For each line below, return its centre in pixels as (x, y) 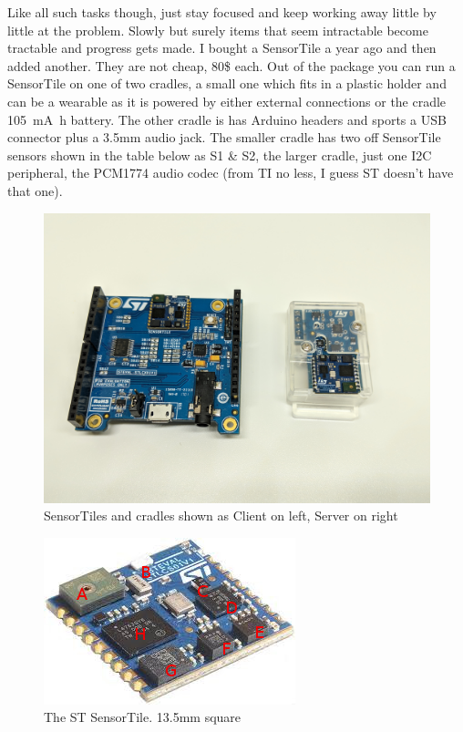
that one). (35, 190)
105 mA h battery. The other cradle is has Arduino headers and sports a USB (227, 119)
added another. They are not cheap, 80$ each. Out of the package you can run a (231, 65)
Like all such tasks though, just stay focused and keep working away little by (222, 12)
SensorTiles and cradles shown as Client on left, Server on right (221, 515)
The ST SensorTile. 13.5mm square (143, 717)
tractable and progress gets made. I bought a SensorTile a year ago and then (222, 48)
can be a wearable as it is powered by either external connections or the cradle (227, 101)
